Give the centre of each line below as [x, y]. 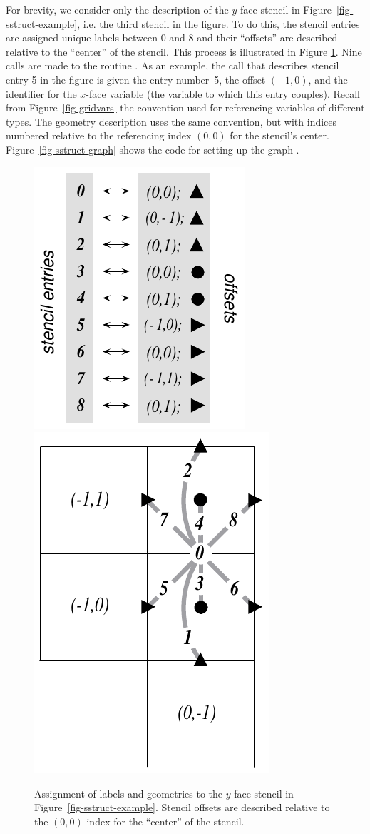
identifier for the [41, 93]
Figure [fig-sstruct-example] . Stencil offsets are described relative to [182, 807]
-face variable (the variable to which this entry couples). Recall [223, 93]
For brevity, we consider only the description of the [117, 9]
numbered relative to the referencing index [99, 135]
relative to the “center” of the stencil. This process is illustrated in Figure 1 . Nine [184, 51]
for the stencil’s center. [279, 135]
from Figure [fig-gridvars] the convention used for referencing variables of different [185, 107]
